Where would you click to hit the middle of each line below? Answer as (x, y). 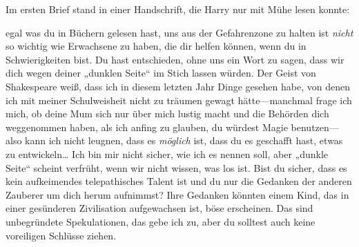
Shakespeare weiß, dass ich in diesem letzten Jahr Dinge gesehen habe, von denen (178, 86)
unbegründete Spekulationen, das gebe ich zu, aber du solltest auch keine (161, 221)
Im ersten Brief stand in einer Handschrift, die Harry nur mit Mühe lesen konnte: (178, 9)
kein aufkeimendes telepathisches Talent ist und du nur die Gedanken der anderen (179, 181)
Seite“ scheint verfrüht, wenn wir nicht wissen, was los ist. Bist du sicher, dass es (176, 167)
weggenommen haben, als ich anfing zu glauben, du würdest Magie (147, 127)
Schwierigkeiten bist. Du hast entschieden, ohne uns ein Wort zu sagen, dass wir (175, 59)
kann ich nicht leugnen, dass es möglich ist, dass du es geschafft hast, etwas (184, 140)
